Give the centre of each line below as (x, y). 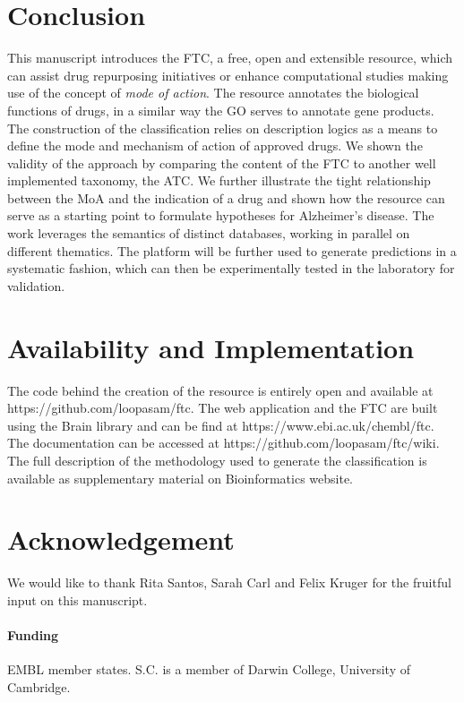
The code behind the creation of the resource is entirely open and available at (220, 390)
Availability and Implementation (211, 347)
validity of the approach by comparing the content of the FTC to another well (222, 163)
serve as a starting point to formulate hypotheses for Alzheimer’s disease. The (221, 215)
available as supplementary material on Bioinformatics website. (180, 478)
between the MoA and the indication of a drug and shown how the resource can (226, 197)
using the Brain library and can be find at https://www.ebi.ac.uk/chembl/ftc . (221, 425)
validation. (36, 285)
